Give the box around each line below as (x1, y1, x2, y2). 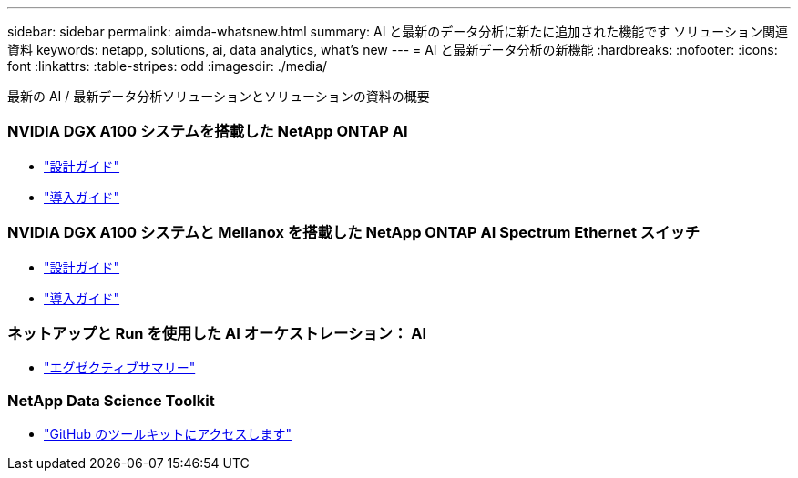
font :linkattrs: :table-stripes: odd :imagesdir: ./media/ (7, 58, 328, 74)
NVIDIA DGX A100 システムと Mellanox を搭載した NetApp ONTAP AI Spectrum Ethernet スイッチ (7, 223, 701, 242)
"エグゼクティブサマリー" (44, 360, 196, 376)
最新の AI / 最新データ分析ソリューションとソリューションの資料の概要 (7, 88, 430, 104)
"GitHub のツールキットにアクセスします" (44, 426, 292, 442)
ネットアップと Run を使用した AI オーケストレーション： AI (7, 323, 427, 342)
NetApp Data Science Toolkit (7, 391, 215, 410)
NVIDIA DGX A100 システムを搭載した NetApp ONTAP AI (7, 122, 408, 141)
